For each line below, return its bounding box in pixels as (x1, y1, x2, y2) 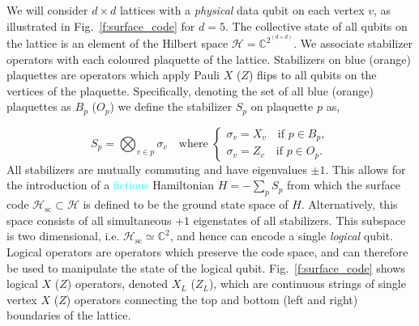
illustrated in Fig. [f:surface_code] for (6, 17, 195, 34)
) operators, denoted (66, 275, 169, 292)
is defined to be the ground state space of (83, 196, 289, 213)
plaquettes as (6, 98, 71, 115)
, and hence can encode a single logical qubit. (169, 227, 393, 244)
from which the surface (287, 176, 400, 193)
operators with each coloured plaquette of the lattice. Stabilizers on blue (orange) (6, 50, 411, 67)
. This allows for (325, 160, 406, 177)
